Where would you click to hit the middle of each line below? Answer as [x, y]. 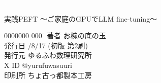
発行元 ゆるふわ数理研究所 [48, 55]
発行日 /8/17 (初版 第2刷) [46, 45]
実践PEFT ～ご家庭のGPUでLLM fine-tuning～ [81, 18]
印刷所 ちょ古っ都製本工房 [48, 75]
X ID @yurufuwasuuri [38, 65]
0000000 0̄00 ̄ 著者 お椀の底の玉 [55, 35]
